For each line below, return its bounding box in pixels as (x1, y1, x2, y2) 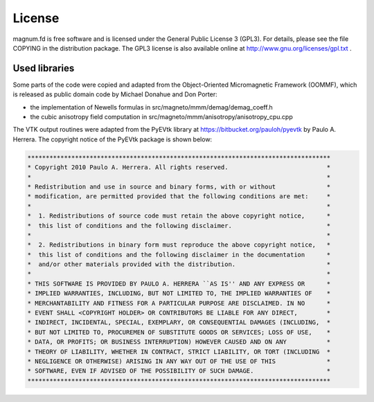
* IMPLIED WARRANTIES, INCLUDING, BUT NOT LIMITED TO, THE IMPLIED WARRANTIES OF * (27, 290, 331, 297)
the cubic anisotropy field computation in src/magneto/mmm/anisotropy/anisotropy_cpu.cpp (30, 113, 294, 121)
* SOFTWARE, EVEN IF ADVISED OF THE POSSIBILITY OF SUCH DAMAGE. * (27, 367, 331, 375)
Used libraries (12, 62, 75, 74)
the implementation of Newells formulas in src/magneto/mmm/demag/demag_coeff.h (30, 103, 273, 111)
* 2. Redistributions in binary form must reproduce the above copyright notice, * (27, 241, 331, 249)
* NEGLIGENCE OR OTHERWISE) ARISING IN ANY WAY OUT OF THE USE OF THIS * (27, 357, 331, 365)
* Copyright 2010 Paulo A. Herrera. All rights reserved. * (27, 164, 331, 171)
